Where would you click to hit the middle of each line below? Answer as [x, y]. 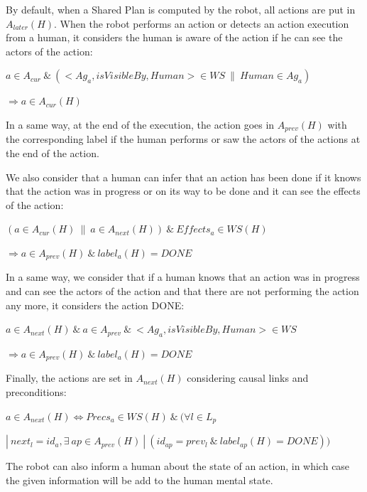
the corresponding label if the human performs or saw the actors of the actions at [183, 139]
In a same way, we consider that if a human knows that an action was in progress [183, 277]
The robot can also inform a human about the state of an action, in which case [178, 466]
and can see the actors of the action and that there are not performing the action [182, 291]
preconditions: [36, 392]
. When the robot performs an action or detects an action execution [202, 23]
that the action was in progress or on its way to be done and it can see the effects [183, 191]
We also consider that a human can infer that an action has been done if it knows [183, 177]
